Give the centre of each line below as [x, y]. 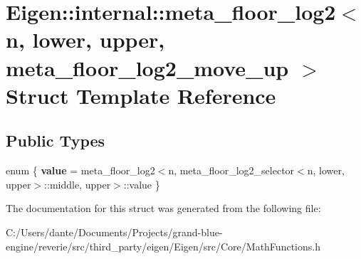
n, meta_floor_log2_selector [231, 170]
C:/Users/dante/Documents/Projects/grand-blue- [114, 232]
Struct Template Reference [141, 95]
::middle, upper [78, 184]
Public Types [56, 141]
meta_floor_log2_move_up [147, 67]
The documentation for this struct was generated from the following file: [163, 208]
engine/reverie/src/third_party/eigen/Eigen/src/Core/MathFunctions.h [163, 246]
